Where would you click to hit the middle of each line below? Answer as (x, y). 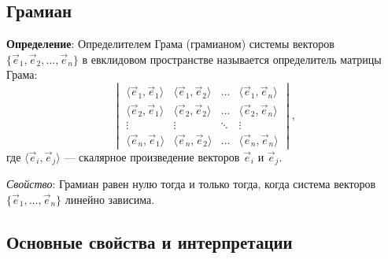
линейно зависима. (110, 199)
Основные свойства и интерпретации (150, 241)
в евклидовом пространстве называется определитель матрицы (232, 59)
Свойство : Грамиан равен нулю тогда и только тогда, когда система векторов (191, 184)
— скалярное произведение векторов (152, 156)
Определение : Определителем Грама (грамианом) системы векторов (170, 44)
